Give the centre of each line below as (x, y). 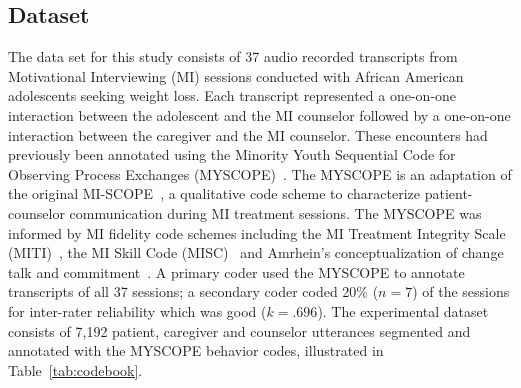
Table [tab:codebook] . (75, 369)
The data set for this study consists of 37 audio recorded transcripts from (233, 56)
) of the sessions (461, 291)
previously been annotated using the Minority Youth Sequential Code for (232, 154)
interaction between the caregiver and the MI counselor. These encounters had (248, 134)
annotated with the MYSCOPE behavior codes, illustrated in (196, 350)
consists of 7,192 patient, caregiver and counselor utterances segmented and (239, 330)
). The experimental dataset (403, 310)
